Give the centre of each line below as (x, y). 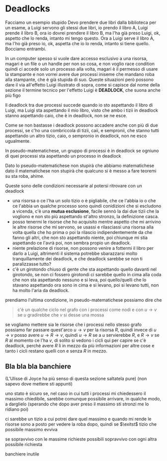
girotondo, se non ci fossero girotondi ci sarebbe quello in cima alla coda (87, 274)
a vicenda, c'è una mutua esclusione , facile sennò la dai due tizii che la (85, 211)
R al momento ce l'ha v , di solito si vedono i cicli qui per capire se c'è (76, 340)
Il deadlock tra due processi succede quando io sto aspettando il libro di (79, 105)
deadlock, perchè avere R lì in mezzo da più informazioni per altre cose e (80, 345)
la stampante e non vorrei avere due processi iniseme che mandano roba (80, 74)
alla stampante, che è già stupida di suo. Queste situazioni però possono (80, 79)
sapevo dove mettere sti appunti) (39, 384)
